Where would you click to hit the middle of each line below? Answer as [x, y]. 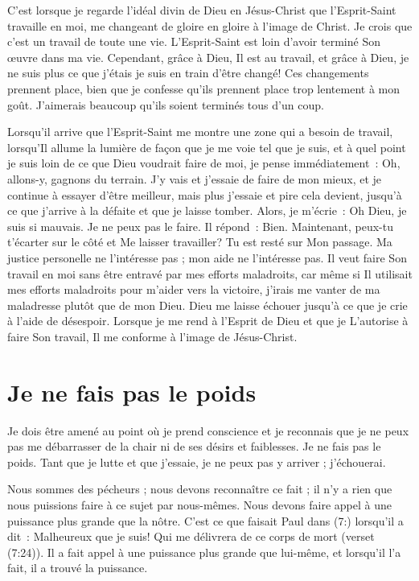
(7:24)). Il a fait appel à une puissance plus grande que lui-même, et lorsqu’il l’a [204, 552]
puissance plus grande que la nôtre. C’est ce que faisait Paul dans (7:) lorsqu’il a [205, 520]
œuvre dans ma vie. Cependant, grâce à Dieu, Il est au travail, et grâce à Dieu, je [208, 57]
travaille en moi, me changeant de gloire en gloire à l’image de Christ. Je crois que [210, 25]
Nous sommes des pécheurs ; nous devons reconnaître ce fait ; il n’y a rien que [200, 489]
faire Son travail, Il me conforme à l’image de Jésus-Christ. [152, 336]
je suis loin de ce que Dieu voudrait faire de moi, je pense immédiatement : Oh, [204, 163]
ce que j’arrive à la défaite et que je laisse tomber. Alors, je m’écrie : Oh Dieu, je [207, 210]
